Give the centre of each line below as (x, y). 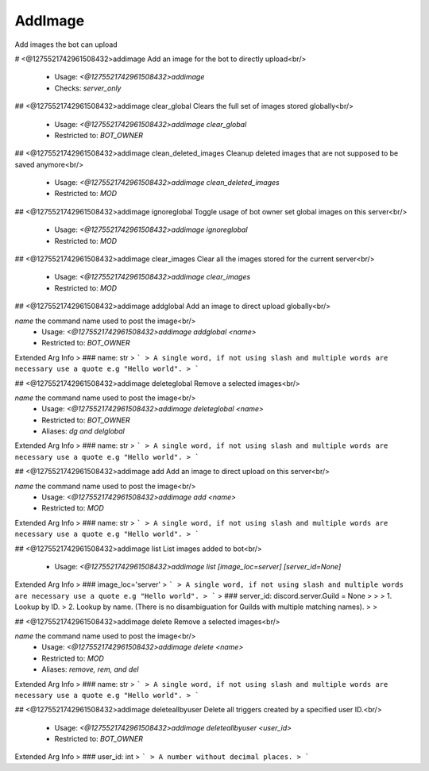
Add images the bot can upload (66, 44)
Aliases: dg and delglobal (83, 431)
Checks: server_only (88, 88)
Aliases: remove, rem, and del (90, 669)
